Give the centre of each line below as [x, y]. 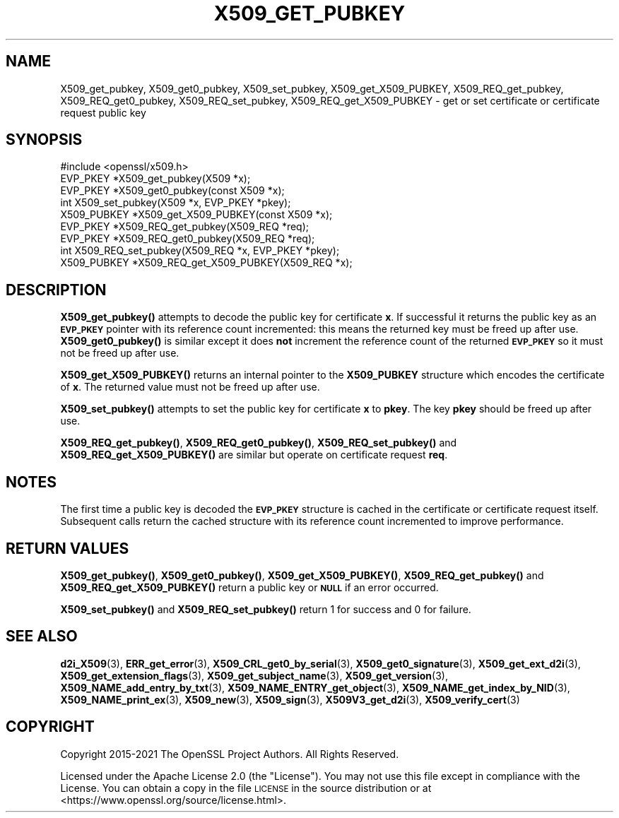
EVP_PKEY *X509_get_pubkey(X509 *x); [155, 179]
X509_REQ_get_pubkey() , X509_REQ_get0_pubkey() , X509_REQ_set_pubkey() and [259, 443]
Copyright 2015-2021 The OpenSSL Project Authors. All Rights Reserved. [230, 754]
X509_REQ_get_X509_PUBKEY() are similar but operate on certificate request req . [254, 455]
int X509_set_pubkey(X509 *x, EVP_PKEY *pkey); [176, 203]
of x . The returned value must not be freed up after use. [190, 387]
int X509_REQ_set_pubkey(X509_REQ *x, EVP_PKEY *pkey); [200, 251]
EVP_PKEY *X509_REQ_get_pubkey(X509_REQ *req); [185, 227]
